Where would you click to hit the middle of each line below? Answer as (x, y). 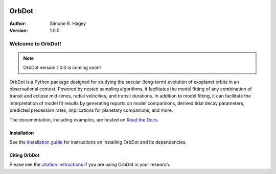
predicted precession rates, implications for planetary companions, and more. (91, 110)
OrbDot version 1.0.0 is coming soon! (62, 68)
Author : (18, 23)
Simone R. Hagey (68, 23)
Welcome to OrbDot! (35, 43)
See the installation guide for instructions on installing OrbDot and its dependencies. (98, 142)
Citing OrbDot (25, 155)
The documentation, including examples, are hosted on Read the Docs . (84, 119)
